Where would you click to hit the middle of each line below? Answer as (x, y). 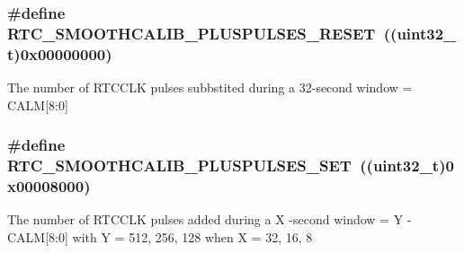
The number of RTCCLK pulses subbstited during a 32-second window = (210, 87)
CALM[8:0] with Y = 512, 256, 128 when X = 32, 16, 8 (160, 236)
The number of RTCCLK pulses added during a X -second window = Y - (210, 219)
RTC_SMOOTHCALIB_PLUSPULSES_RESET (192, 33)
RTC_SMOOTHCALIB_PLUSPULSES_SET (179, 166)
